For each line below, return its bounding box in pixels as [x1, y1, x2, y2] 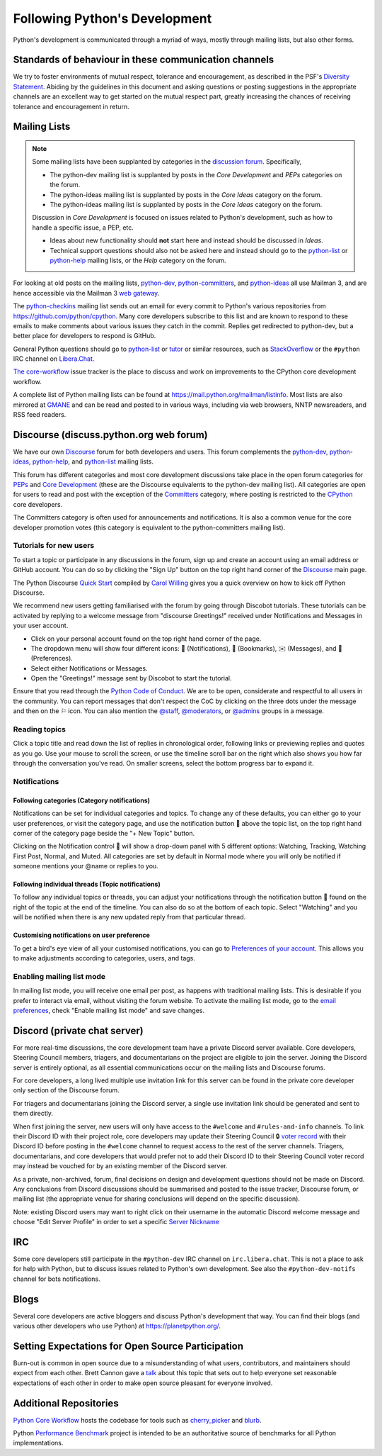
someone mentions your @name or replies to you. [13, 862, 158, 870]
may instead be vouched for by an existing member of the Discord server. [13, 1162, 228, 1170]
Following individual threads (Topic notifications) [13, 880, 161, 889]
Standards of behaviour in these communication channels [13, 54, 274, 66]
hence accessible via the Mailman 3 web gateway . [13, 289, 160, 297]
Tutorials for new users [13, 541, 95, 551]
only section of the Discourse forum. [13, 1086, 120, 1094]
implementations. [13, 1439, 64, 1447]
